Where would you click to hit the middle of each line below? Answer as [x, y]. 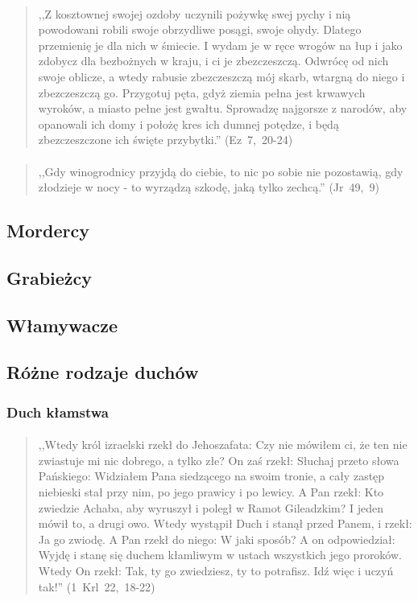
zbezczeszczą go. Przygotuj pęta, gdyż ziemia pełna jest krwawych [202, 92]
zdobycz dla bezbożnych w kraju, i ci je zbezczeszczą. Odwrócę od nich [213, 61]
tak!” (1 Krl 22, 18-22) [97, 586]
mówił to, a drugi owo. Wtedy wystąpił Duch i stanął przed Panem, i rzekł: [225, 523]
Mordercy [48, 231]
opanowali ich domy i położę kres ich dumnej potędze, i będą [188, 123]
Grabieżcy [50, 277]
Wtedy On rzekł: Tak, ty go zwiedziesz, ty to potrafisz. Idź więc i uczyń [216, 571]
